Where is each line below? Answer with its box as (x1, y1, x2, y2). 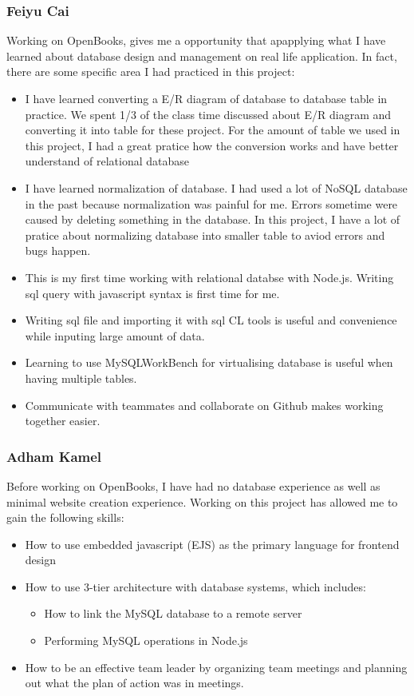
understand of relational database (25, 153, 190, 169)
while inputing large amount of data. (25, 327, 205, 344)
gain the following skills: (6, 509, 124, 526)
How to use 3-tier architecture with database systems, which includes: (25, 578, 366, 595)
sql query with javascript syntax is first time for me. (25, 284, 280, 301)
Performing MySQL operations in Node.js (44, 632, 248, 649)
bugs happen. (25, 242, 91, 259)
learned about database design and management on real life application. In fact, (6, 47, 397, 64)
